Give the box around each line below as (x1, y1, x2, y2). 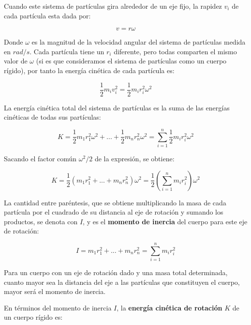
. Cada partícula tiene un (30, 46, 104, 56)
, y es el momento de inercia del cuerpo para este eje (83, 216, 248, 226)
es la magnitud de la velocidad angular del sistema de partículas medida (31, 37, 246, 47)
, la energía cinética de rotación (117, 302, 222, 312)
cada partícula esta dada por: (4, 10, 91, 20)
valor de (4, 56, 28, 66)
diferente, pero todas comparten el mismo (114, 46, 237, 56)
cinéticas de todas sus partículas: (4, 112, 101, 122)
